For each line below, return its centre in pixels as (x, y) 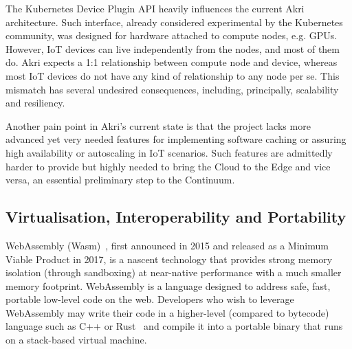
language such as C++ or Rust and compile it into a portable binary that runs (174, 326)
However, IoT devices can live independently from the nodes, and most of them (173, 48)
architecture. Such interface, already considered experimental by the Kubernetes (174, 22)
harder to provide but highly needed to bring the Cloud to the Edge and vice (168, 166)
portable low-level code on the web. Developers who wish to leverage (150, 299)
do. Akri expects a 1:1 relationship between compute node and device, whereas (172, 62)
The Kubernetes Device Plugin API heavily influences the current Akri (155, 8)
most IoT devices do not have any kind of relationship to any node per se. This (173, 75)
